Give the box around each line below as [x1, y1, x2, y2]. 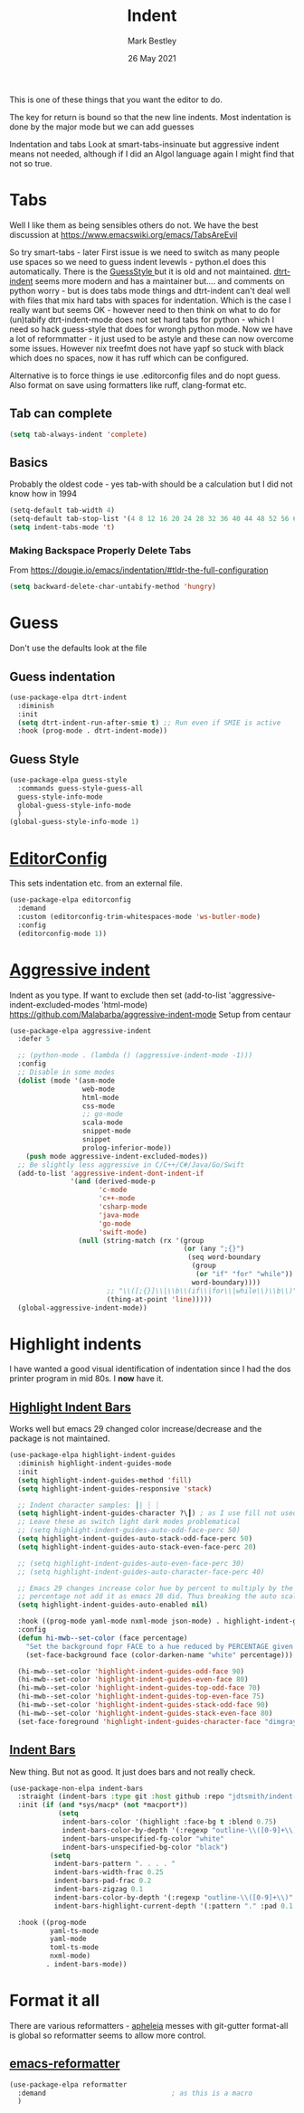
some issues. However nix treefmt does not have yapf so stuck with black [9, 343, 285, 354]
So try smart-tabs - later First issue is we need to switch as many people [9, 246, 280, 258]
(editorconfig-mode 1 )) [17, 929, 107, 938]
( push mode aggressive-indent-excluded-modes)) [25, 1151, 208, 1161]
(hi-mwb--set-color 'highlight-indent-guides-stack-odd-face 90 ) [17, 1701, 270, 1710]
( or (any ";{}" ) [183, 1245, 245, 1254]
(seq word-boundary [186, 1253, 261, 1262]
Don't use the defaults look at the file [9, 643, 147, 654]
